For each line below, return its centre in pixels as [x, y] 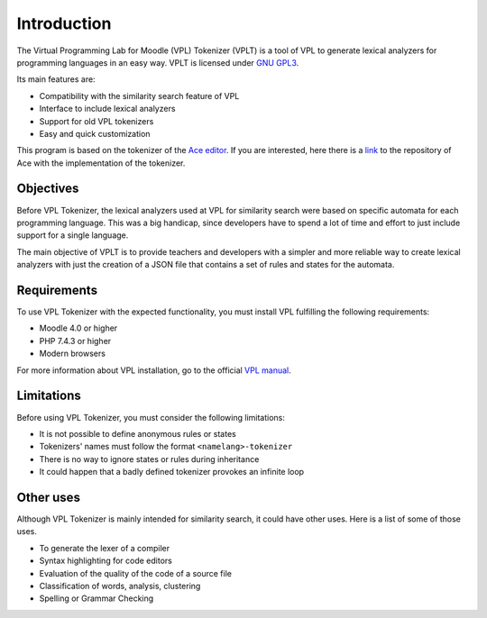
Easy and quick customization [95, 133]
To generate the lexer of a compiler [105, 548]
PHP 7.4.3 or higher [75, 341]
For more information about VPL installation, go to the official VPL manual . [154, 370]
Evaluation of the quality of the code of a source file [135, 573]
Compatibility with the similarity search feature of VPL [139, 95]
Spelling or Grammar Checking [96, 598]
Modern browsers [72, 354]
